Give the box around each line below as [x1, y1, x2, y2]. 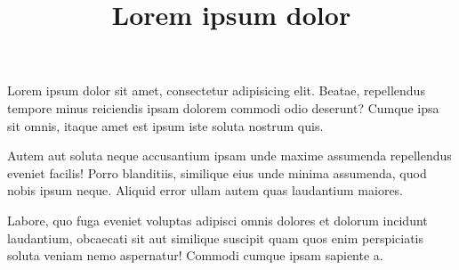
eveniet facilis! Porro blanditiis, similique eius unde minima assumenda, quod [7, 163, 427, 182]
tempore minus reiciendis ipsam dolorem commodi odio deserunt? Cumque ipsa [7, 98, 439, 117]
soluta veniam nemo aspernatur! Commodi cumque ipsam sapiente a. [7, 246, 383, 265]
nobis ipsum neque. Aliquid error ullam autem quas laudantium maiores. [7, 181, 404, 200]
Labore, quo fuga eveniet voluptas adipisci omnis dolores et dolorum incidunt [7, 210, 428, 229]
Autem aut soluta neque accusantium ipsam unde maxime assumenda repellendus [7, 146, 452, 165]
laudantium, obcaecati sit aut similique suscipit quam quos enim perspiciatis [7, 228, 424, 247]
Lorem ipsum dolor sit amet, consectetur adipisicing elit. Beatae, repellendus [7, 81, 425, 100]
